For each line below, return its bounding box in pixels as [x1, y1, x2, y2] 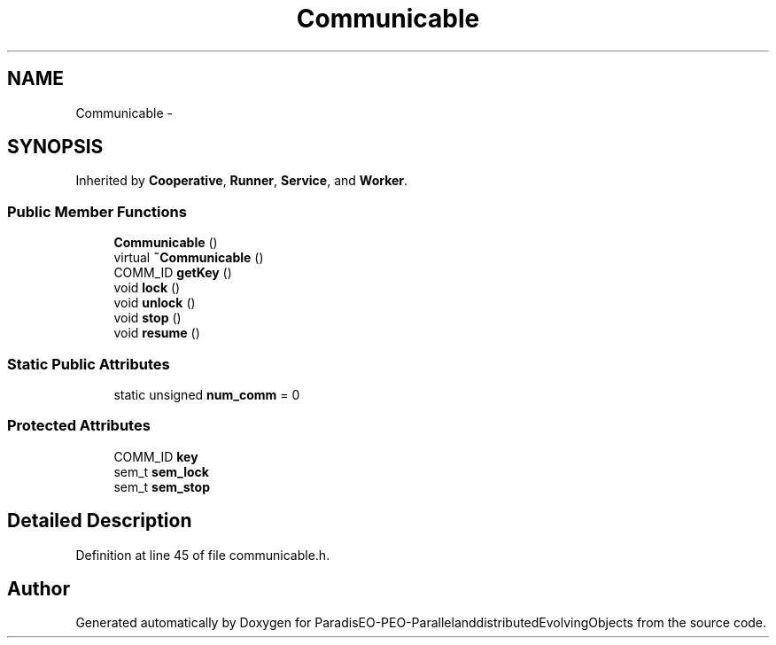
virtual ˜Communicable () [113, 250, 264, 266]
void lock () [113, 280, 181, 296]
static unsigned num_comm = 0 [113, 386, 300, 402]
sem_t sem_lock [113, 463, 209, 479]
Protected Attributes [7, 416, 151, 435]
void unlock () [113, 295, 196, 311]
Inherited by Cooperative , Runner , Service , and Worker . [75, 173, 408, 189]
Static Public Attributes [7, 354, 170, 373]
